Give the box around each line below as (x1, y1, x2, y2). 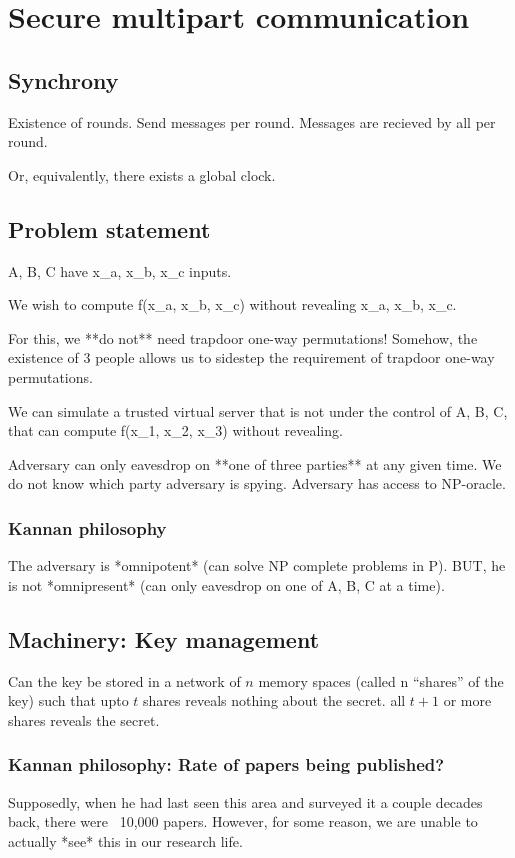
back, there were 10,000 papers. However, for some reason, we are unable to (8, 811, 478, 832)
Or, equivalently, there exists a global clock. (8, 164, 276, 185)
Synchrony (8, 64, 119, 95)
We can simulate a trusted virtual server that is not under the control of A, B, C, (8, 400, 508, 421)
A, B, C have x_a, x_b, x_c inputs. (8, 260, 232, 281)
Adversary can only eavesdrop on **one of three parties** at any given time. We (8, 453, 502, 474)
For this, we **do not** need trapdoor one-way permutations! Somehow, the (8, 327, 478, 348)
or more (443, 690, 492, 711)
